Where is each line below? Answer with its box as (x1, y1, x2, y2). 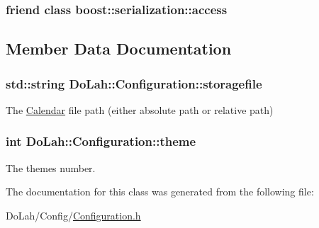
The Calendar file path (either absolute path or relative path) (6, 102, 274, 117)
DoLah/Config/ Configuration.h (6, 207, 141, 222)
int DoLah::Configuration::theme (6, 132, 196, 150)
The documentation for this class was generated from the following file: (6, 184, 314, 199)
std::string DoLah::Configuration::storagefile (6, 74, 262, 92)
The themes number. (6, 160, 96, 175)
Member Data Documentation (6, 38, 232, 59)
